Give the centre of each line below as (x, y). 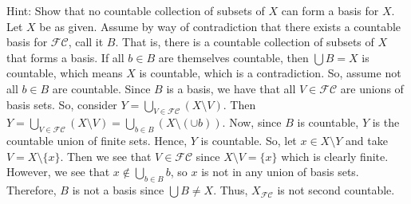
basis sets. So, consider (62, 104)
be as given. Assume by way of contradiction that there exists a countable (220, 26)
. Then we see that (106, 156)
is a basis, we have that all (231, 88)
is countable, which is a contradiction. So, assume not (270, 73)
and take (366, 141)
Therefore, (32, 190)
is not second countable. (336, 190)
